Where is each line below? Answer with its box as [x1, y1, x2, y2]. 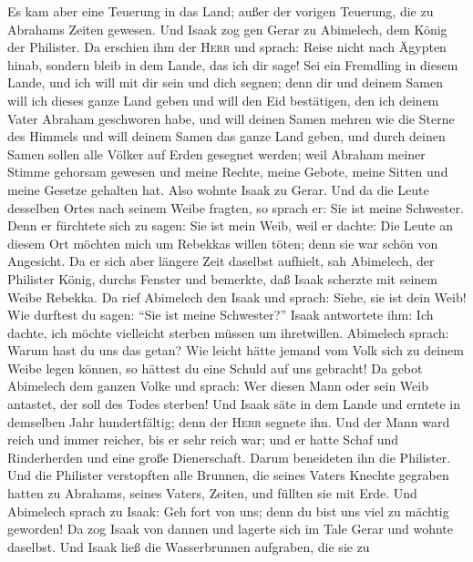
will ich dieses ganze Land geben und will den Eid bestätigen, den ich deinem [7, 90, 439, 109]
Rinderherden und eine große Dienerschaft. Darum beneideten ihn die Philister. [7, 447, 451, 466]
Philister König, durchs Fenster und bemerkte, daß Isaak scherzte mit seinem [7, 269, 437, 288]
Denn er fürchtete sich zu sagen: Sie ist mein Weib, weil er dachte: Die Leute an [7, 216, 453, 235]
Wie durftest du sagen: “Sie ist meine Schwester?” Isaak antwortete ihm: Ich [7, 305, 434, 324]
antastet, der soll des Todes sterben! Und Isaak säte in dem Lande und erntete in [7, 394, 461, 414]
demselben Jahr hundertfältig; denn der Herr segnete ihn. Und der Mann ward [7, 412, 450, 431]
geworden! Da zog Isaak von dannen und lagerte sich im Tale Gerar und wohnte [7, 519, 454, 538]
